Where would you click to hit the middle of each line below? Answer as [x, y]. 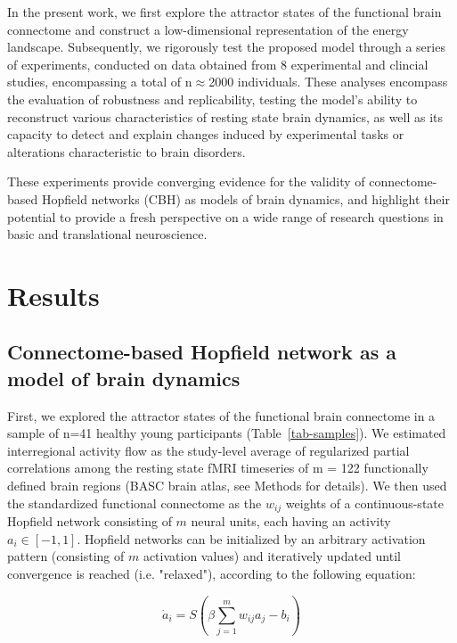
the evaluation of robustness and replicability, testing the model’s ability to [212, 99]
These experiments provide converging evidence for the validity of [186, 181]
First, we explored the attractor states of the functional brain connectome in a [221, 415]
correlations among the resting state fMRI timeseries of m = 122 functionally [218, 468]
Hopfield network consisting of [90, 521]
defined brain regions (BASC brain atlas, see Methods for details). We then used [227, 486]
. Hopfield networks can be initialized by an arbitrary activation [251, 538]
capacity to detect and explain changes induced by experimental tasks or [206, 134]
